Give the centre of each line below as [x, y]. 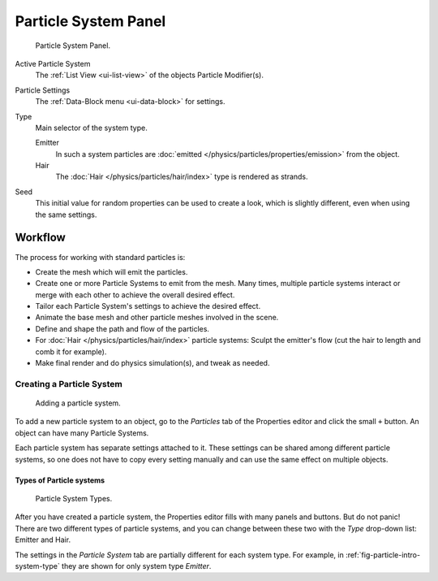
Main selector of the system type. [91, 128]
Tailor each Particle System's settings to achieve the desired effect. [148, 306]
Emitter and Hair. [43, 540]
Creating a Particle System [69, 384]
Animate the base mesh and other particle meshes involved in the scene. [157, 318]
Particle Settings [43, 90]
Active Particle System [53, 63]
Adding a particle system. [78, 403]
